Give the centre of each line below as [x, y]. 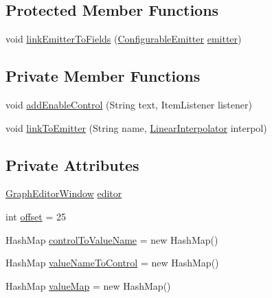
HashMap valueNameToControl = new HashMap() [112, 263]
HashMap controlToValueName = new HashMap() [112, 239]
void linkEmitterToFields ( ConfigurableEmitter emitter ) [124, 39]
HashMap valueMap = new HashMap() [88, 285]
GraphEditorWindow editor [64, 193]
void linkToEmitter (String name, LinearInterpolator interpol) [136, 127]
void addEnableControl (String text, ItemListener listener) [129, 104]
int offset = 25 [36, 216]
